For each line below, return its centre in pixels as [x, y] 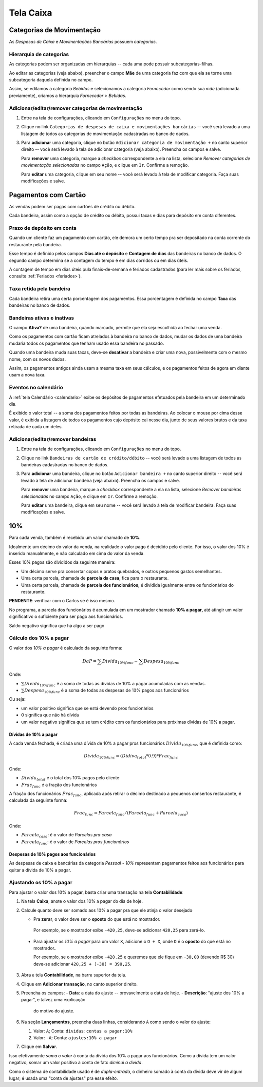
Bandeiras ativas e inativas [41, 318]
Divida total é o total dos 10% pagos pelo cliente [70, 778]
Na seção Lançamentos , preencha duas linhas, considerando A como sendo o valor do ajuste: [116, 1022]
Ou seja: [17, 699]
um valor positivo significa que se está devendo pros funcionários [87, 708]
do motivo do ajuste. [54, 1011]
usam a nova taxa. [27, 375]
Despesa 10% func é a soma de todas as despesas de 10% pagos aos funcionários [107, 691]
